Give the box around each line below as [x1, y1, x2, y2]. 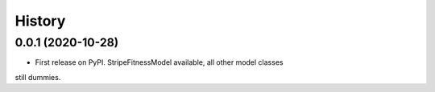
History [14, 12, 66, 30]
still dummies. [14, 72, 61, 82]
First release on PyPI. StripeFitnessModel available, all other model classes [35, 58, 284, 67]
